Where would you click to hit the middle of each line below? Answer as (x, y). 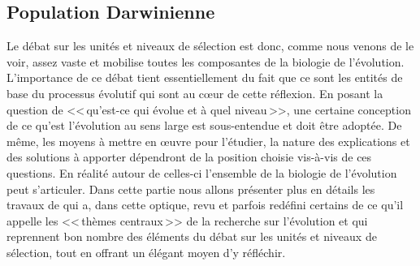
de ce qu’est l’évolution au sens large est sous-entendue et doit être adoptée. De (204, 125)
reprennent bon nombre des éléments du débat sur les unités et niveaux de (192, 236)
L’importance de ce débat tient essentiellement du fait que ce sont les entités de (205, 77)
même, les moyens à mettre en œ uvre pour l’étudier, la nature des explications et (208, 141)
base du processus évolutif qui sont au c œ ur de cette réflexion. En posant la (195, 93)
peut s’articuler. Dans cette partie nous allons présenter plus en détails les (191, 189)
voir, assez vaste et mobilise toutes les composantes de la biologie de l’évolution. (206, 61)
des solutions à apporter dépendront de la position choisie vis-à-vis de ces (189, 157)
